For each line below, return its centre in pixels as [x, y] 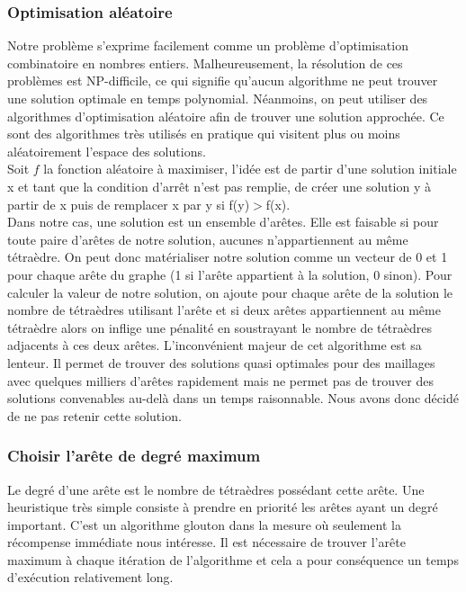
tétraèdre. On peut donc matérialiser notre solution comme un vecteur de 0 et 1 [228, 257]
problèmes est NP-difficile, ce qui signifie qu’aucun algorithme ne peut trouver [223, 81]
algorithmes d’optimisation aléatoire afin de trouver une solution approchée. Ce [226, 116]
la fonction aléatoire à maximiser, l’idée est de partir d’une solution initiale [250, 169]
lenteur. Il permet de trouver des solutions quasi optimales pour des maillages [221, 362]
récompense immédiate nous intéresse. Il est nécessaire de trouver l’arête [206, 542]
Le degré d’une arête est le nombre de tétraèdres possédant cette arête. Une [216, 489]
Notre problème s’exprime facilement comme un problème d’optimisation [208, 45]
